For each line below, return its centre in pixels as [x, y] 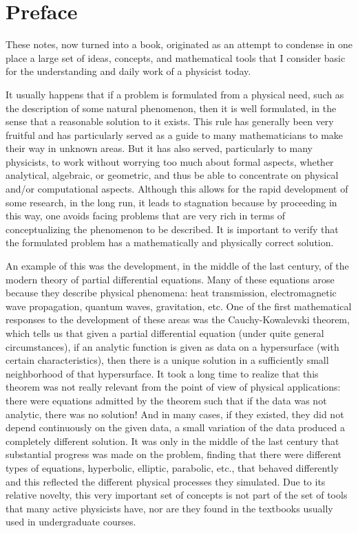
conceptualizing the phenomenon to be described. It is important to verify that [172, 229]
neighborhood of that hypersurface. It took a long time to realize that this [162, 373]
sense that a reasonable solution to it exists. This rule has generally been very [170, 121]
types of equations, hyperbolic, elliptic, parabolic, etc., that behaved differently [172, 467]
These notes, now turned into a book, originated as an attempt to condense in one [179, 44]
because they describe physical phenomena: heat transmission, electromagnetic [171, 293]
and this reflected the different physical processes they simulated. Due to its [166, 481]
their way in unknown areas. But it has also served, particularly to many [159, 148]
